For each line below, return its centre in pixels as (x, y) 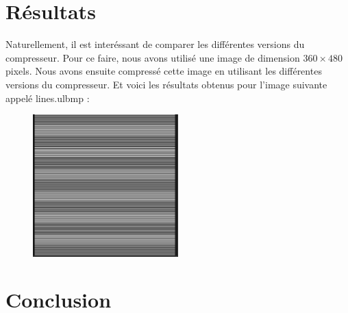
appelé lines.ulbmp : (48, 98)
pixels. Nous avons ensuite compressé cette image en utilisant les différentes (164, 71)
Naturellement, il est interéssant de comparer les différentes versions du (155, 44)
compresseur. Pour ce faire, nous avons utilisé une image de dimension (153, 57)
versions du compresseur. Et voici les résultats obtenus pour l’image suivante (166, 84)
